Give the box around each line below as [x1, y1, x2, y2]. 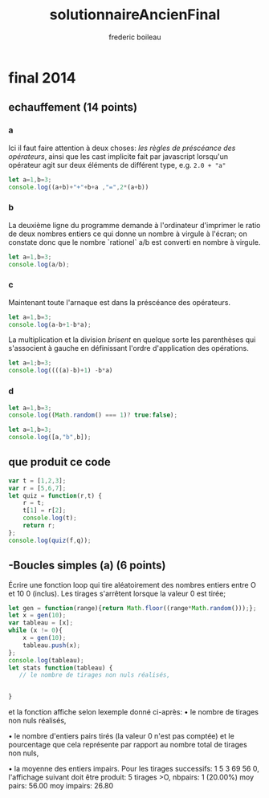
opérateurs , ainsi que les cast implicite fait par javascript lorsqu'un [8, 151, 229, 161]
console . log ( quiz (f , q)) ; [8, 536, 92, 544]
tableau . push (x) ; [22, 641, 81, 649]
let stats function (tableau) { [8, 664, 113, 672]
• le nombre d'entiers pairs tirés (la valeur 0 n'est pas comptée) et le [8, 731, 234, 741]
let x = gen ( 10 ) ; [8, 612, 67, 620]
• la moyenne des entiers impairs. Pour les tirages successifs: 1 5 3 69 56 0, [8, 764, 259, 774]
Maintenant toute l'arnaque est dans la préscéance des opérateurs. [8, 297, 231, 307]
